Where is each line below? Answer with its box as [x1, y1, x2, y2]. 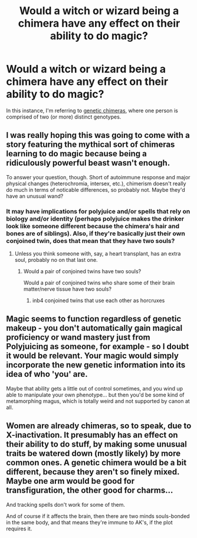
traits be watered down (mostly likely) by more [6, 448, 181, 458]
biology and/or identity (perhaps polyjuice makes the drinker [6, 214, 185, 222]
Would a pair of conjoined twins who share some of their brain [23, 279, 175, 287]
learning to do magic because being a [6, 149, 147, 159]
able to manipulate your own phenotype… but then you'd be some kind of [6, 391, 185, 398]
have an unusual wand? [6, 192, 64, 199]
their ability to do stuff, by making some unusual [6, 439, 188, 450]
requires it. [6, 525, 32, 532]
